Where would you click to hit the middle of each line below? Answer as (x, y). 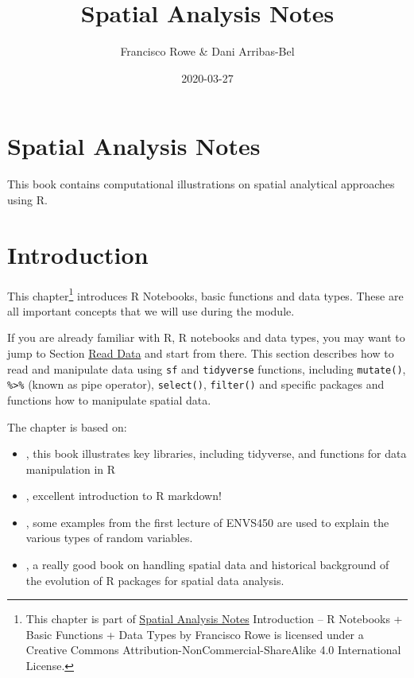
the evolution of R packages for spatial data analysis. (155, 580)
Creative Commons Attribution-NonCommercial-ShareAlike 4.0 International (213, 650)
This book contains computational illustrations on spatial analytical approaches (201, 184)
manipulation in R (71, 469)
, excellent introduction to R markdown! (124, 496)
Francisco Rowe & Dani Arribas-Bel (207, 51)
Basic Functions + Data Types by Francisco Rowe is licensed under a (195, 634)
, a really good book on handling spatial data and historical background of (207, 565)
